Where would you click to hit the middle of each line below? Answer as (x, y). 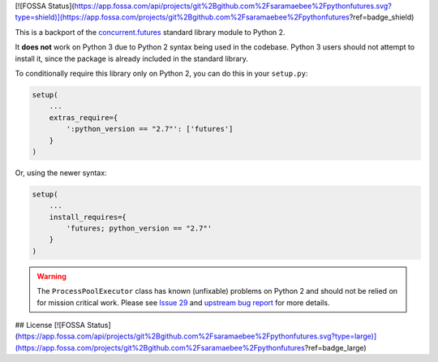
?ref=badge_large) (335, 347)
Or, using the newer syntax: (61, 172)
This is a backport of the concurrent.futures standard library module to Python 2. (150, 32)
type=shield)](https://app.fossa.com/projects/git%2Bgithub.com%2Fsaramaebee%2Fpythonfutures (182, 17)
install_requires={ (88, 217)
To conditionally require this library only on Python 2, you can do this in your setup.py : (161, 73)
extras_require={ (84, 117)
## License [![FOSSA (50, 325)
